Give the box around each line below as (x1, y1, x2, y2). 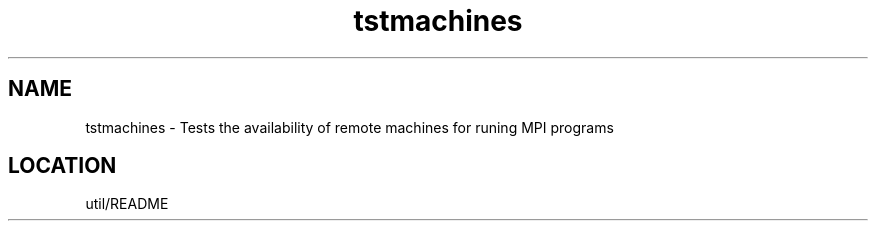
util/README (85, 195, 169, 213)
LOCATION (8, 153, 117, 179)
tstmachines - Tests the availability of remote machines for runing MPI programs (85, 118, 614, 136)
